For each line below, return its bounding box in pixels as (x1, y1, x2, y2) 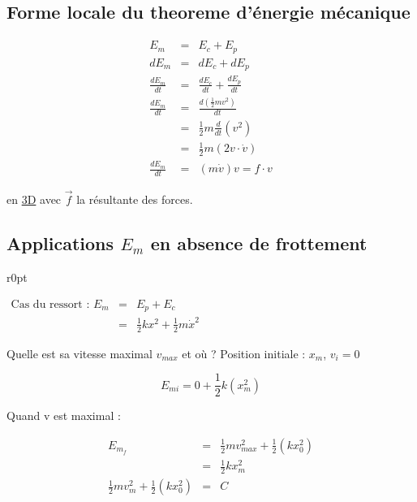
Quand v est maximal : (6, 407, 121, 424)
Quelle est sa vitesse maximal (6, 344, 153, 361)
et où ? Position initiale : (182, 344, 306, 361)
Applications (6, 231, 114, 256)
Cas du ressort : (11, 298, 90, 310)
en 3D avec (6, 191, 62, 208)
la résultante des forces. (76, 191, 193, 208)
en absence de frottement (150, 231, 368, 256)
